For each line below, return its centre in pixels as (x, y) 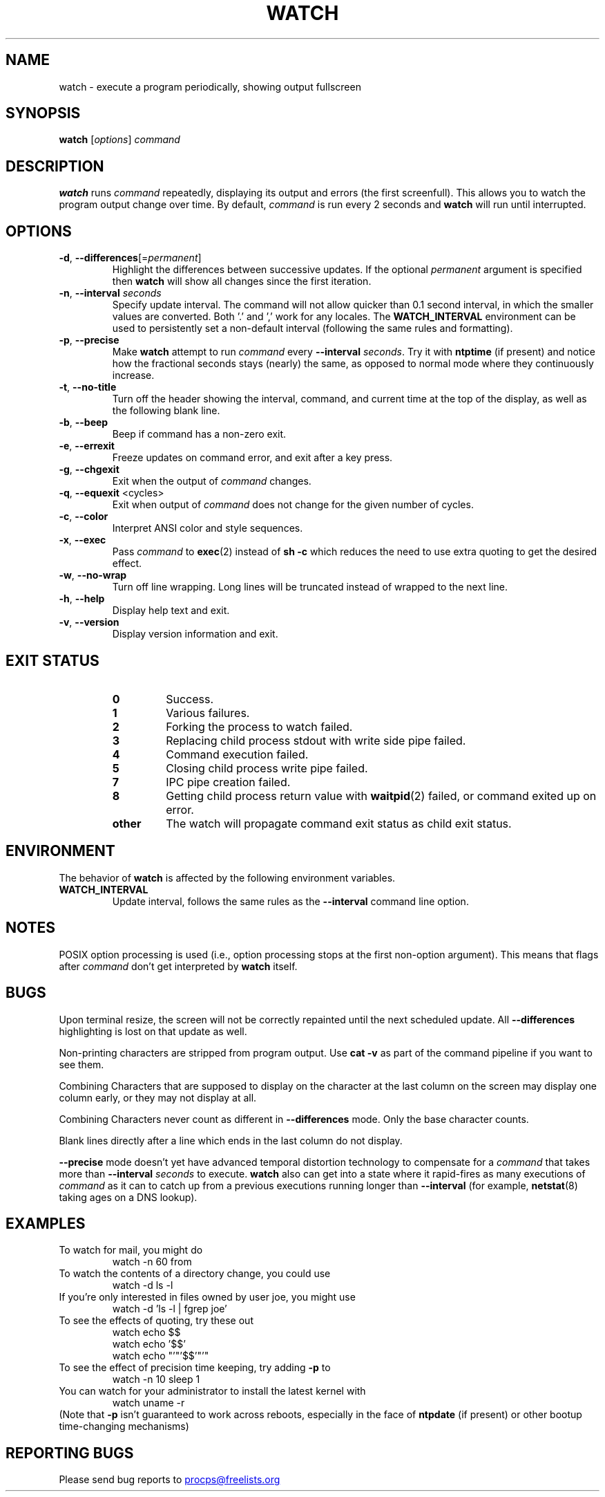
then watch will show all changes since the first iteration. (242, 281)
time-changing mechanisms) (124, 1426)
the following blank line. (166, 411)
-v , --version (89, 622)
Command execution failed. (237, 754)
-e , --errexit (87, 446)
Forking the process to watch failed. (259, 726)
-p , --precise (89, 340)
